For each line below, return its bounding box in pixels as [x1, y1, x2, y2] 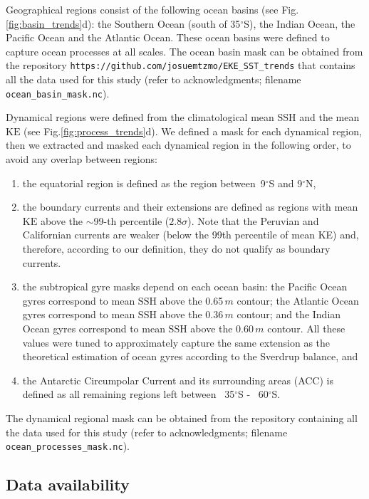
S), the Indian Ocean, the [244, 16, 355, 31]
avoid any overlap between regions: [6, 152, 157, 167]
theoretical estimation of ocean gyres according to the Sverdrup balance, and [22, 349, 358, 364]
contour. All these [267, 321, 345, 335]
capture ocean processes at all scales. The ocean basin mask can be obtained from [6, 43, 363, 58]
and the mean [299, 110, 360, 125]
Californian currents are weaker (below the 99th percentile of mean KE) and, [22, 227, 359, 242]
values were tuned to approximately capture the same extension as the [22, 335, 331, 350]
